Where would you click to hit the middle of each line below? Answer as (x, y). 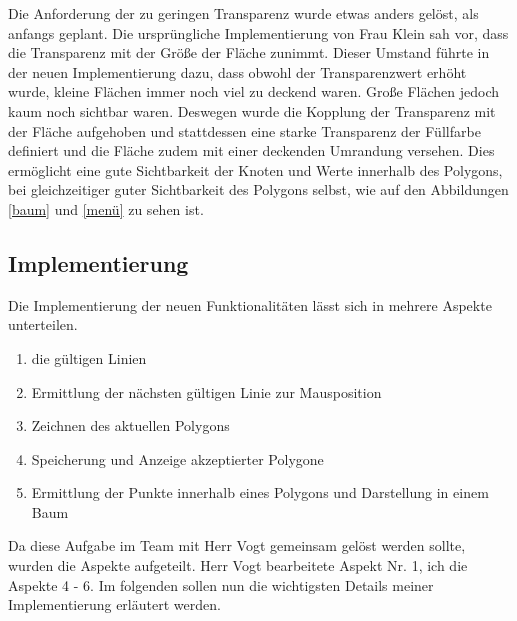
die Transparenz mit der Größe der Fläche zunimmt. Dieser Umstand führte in (249, 52)
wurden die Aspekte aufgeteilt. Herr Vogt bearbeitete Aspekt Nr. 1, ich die (238, 565)
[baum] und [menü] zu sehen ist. (106, 208)
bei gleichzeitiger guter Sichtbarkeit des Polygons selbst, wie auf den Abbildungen (258, 189)
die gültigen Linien (89, 357)
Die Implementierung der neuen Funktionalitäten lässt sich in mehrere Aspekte (250, 304)
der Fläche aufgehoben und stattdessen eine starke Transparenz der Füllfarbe (244, 130)
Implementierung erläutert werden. (114, 604)
